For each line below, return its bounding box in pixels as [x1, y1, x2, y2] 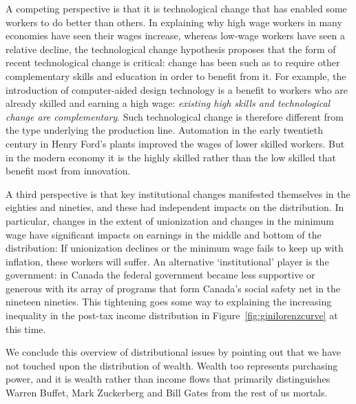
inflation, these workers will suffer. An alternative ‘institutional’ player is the [6, 254, 329, 268]
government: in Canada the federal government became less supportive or [6, 267, 315, 282]
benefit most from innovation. [6, 163, 131, 178]
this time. [6, 321, 46, 336]
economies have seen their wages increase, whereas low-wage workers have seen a [6, 28, 345, 43]
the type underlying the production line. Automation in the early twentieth [6, 123, 324, 137]
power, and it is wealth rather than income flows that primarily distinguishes [6, 372, 331, 386]
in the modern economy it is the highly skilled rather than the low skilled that [6, 150, 336, 164]
